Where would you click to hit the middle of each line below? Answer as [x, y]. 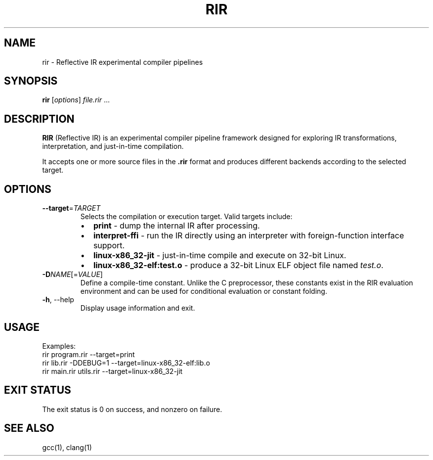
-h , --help [58, 300]
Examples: [59, 346]
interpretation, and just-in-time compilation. [113, 146]
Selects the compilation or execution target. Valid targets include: [186, 217]
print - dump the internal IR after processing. [176, 226]
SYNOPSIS [31, 81]
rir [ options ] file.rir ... [76, 100]
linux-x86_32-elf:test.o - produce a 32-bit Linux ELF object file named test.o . [238, 265]
